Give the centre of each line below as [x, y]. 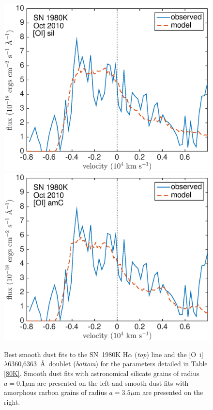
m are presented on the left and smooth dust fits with [109, 383]
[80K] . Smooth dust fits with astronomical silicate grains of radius [102, 373]
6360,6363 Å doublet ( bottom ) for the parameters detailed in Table [108, 364]
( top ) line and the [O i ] [169, 354]
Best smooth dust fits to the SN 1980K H [66, 354]
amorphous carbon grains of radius [55, 392]
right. [12, 401]
